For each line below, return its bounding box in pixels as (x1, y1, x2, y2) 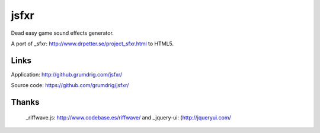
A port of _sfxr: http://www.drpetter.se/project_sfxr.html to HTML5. (11, 40, 174, 47)
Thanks (11, 97, 40, 107)
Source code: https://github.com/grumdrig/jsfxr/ (11, 82, 129, 89)
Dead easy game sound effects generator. (11, 29, 114, 36)
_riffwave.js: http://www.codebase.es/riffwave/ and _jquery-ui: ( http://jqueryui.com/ (25, 114, 231, 121)
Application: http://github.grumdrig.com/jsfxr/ (11, 71, 123, 78)
